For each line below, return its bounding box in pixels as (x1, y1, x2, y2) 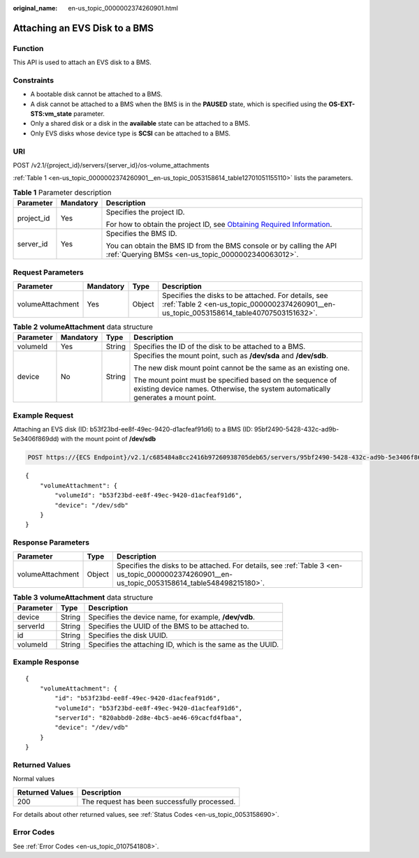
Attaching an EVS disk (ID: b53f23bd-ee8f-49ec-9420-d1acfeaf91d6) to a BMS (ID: (13, 425, 253, 434)
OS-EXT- (328, 100, 355, 108)
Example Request (13, 410, 73, 420)
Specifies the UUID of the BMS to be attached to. (88, 621, 249, 631)
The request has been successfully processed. (81, 797, 236, 806)
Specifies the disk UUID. (88, 630, 168, 640)
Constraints (13, 75, 54, 85)
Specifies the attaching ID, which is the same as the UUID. (88, 639, 279, 649)
